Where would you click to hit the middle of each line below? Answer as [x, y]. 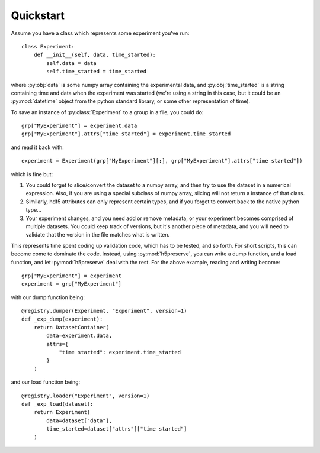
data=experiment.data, [79, 336]
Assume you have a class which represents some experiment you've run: [100, 33]
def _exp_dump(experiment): [62, 319]
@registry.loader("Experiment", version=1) [86, 396]
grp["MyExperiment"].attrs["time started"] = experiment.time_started [126, 134]
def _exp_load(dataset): [57, 404]
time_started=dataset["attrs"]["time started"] [117, 429]
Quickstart [38, 15]
